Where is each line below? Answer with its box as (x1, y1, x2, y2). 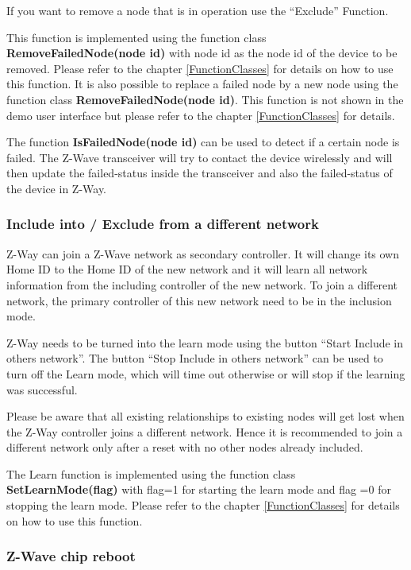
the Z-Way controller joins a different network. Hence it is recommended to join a (6, 423, 403, 440)
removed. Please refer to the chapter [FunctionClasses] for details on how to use (6, 60, 394, 76)
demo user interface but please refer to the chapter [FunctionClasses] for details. (6, 107, 395, 123)
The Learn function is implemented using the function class (6, 465, 296, 482)
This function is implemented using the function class (6, 29, 267, 45)
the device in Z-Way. (6, 180, 106, 196)
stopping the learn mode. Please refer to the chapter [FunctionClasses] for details (6, 497, 400, 514)
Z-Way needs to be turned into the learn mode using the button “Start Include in (6, 334, 404, 351)
